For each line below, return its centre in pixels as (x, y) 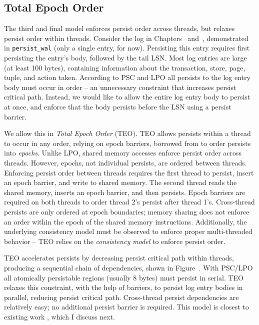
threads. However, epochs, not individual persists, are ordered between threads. (125, 162)
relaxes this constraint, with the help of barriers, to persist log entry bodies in (123, 287)
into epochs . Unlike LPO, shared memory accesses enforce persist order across (123, 153)
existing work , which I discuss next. (59, 316)
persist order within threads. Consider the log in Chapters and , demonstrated (126, 38)
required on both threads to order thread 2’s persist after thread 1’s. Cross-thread (129, 202)
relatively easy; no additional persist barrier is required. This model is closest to (126, 307)
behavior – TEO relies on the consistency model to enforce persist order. (115, 241)
